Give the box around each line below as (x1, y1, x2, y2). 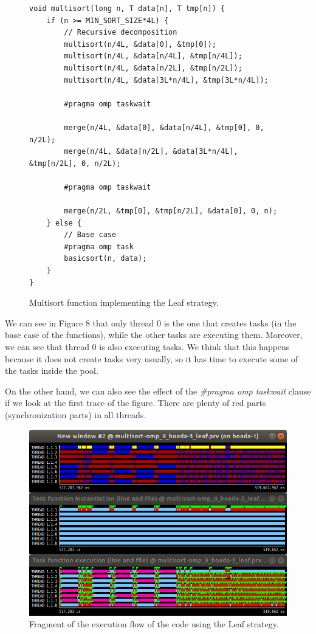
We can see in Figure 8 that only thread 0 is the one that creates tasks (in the (5, 316, 297, 329)
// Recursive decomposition (64, 28, 177, 37)
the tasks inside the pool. (5, 364, 98, 377)
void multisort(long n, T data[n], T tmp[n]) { (29, 4, 225, 13)
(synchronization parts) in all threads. (5, 408, 146, 421)
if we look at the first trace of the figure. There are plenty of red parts (5, 396, 266, 409)
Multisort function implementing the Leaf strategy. (29, 296, 219, 309)
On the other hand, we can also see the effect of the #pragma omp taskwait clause (5, 384, 311, 397)
